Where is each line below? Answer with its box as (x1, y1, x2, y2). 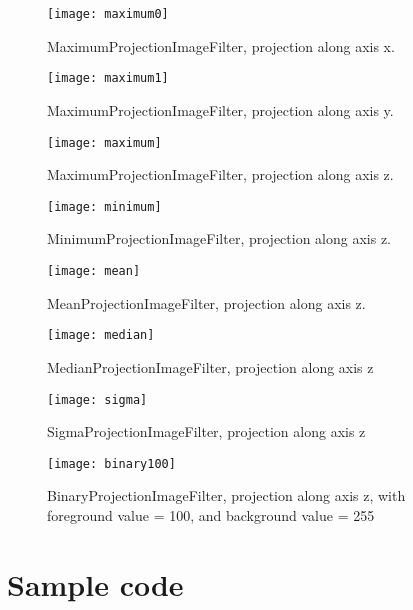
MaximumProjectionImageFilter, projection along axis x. (47, 35, 395, 56)
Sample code (7, 563, 184, 604)
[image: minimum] (47, 199, 162, 214)
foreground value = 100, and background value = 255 (47, 505, 375, 525)
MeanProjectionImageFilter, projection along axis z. (47, 292, 366, 313)
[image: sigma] (47, 392, 148, 407)
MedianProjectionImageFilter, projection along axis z (47, 356, 374, 377)
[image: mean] (47, 264, 141, 278)
